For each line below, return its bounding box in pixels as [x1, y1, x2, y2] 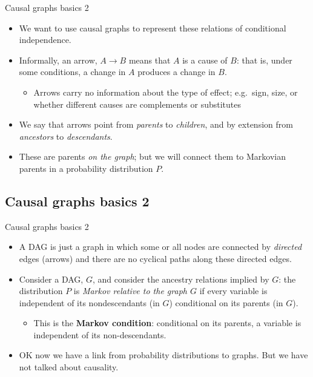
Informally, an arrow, [19, 53, 97, 66]
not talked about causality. [19, 361, 119, 373]
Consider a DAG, [19, 272, 84, 285]
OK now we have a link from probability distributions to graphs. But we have [19, 349, 308, 361]
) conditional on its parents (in [169, 296, 283, 309]
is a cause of [182, 53, 228, 66]
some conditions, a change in [19, 65, 126, 78]
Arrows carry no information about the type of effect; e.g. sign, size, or [33, 85, 298, 98]
